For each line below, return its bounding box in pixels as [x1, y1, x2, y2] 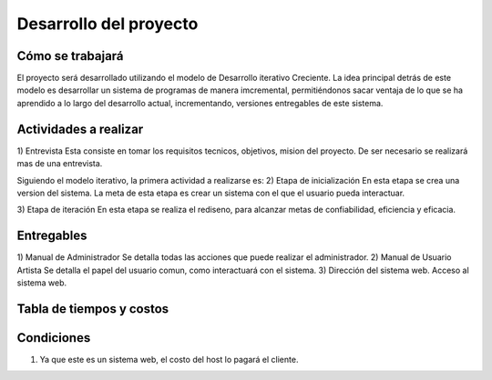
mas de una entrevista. [16, 158, 103, 169]
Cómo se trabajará [16, 48, 124, 64]
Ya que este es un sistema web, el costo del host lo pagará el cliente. [39, 354, 299, 365]
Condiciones [16, 330, 91, 345]
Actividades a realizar [16, 121, 144, 136]
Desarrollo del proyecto [16, 14, 199, 34]
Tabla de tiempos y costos [16, 301, 169, 316]
